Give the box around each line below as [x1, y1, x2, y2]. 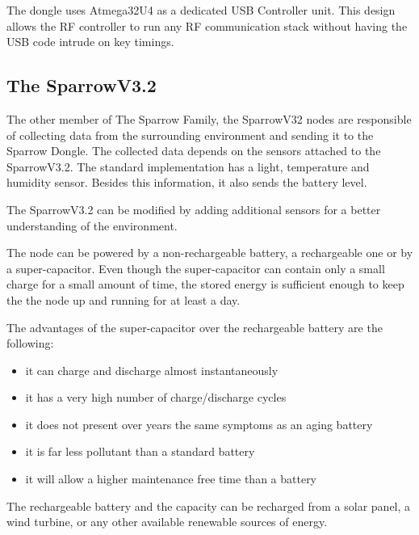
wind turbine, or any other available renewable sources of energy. [6, 513, 328, 530]
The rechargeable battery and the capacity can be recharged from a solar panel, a [6, 497, 411, 514]
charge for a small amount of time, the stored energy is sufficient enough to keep [6, 276, 404, 293]
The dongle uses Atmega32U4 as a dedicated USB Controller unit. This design [6, 2, 396, 18]
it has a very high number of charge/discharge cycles [25, 389, 287, 406]
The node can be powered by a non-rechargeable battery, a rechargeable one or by [6, 244, 413, 261]
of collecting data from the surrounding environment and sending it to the [6, 126, 374, 143]
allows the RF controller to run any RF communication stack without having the [6, 17, 408, 34]
